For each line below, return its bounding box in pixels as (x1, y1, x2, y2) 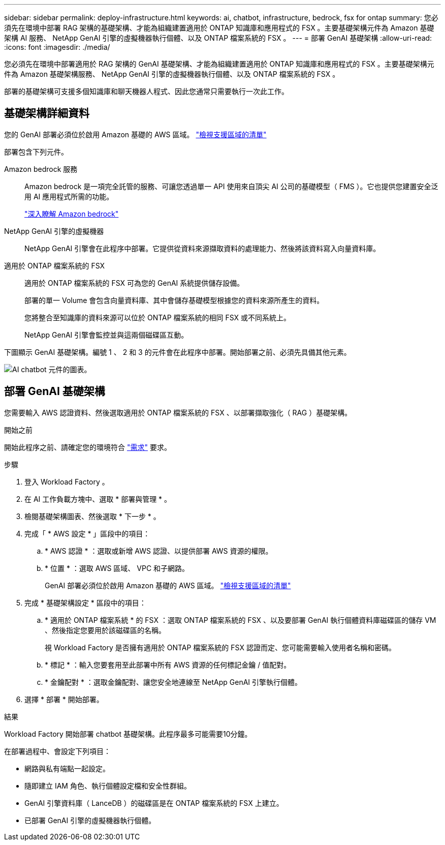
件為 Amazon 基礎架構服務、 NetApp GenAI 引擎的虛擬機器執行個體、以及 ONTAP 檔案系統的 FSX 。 (4, 70, 340, 78)
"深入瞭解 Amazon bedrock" (24, 209, 119, 218)
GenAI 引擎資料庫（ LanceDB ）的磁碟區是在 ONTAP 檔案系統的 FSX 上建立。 (24, 798, 283, 807)
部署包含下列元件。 (4, 147, 68, 156)
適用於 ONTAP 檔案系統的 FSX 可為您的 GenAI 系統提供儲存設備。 (24, 278, 244, 287)
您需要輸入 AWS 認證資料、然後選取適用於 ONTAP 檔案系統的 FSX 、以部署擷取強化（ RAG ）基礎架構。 (4, 408, 352, 417)
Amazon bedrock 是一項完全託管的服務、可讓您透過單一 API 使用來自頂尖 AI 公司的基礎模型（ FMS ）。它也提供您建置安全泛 (24, 182, 438, 191)
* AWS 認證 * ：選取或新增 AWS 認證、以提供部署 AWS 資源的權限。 (45, 546, 273, 555)
